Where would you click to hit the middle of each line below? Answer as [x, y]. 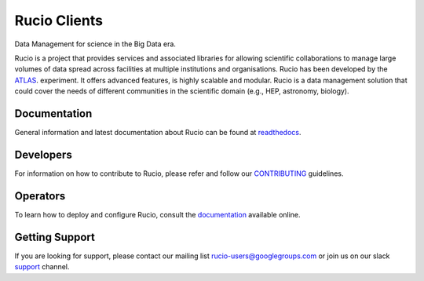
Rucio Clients [59, 20]
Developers [43, 154]
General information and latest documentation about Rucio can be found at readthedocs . [158, 133]
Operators [40, 196]
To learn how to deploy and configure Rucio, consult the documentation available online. [158, 214]
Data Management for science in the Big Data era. [95, 44]
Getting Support [55, 237]
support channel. [42, 267]
